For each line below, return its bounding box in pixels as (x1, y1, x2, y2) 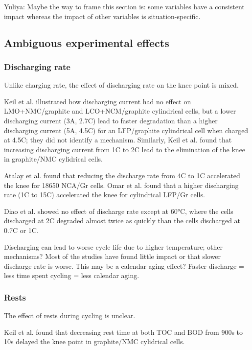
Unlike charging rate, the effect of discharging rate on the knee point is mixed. (4, 80, 239, 90)
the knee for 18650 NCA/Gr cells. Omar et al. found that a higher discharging (4, 180, 239, 190)
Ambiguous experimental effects (4, 35, 169, 50)
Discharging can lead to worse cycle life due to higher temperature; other (4, 241, 223, 252)
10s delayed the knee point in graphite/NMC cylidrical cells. (4, 336, 185, 347)
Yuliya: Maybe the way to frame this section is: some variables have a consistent (4, 1, 245, 11)
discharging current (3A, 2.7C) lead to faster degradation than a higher (4, 115, 218, 125)
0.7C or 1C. (4, 225, 39, 235)
